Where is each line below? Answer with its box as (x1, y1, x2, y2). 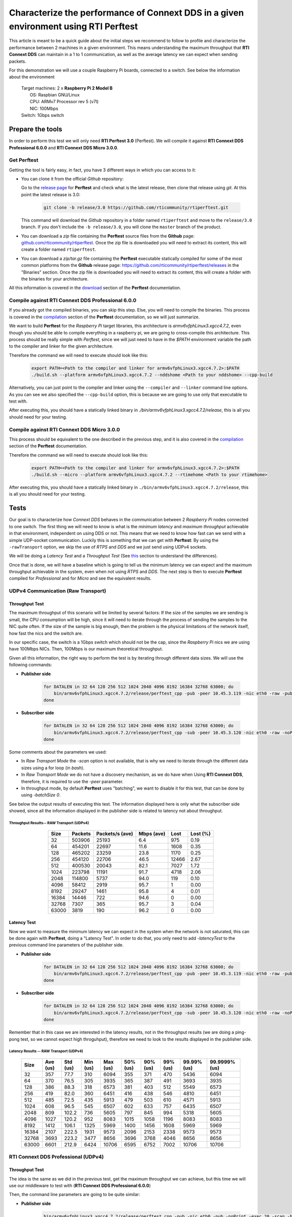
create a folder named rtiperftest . (21, 246, 96, 253)
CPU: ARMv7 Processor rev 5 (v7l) (30, 99, 99, 105)
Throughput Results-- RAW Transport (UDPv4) (9, 820, 90, 825)
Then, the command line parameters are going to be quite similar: (9, 1192, 141, 1198)
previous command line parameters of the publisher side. (9, 942, 124, 948)
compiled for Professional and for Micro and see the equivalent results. (9, 575, 152, 581)
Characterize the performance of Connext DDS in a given (9, 7, 244, 18)
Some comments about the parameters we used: (9, 749, 107, 755)
